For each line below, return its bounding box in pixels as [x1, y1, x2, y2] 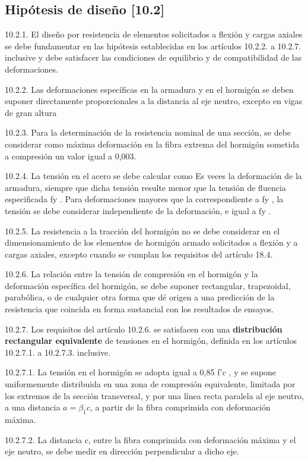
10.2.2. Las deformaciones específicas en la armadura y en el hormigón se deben [5, 83, 294, 95]
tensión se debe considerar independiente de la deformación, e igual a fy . [5, 204, 271, 217]
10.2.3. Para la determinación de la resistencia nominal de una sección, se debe [5, 126, 291, 139]
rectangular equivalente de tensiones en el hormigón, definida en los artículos [5, 334, 297, 347]
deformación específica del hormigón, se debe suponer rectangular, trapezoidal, [5, 279, 291, 291]
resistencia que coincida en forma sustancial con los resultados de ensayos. [5, 303, 274, 315]
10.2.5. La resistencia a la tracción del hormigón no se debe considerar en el [5, 224, 280, 237]
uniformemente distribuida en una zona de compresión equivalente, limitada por [5, 378, 296, 390]
